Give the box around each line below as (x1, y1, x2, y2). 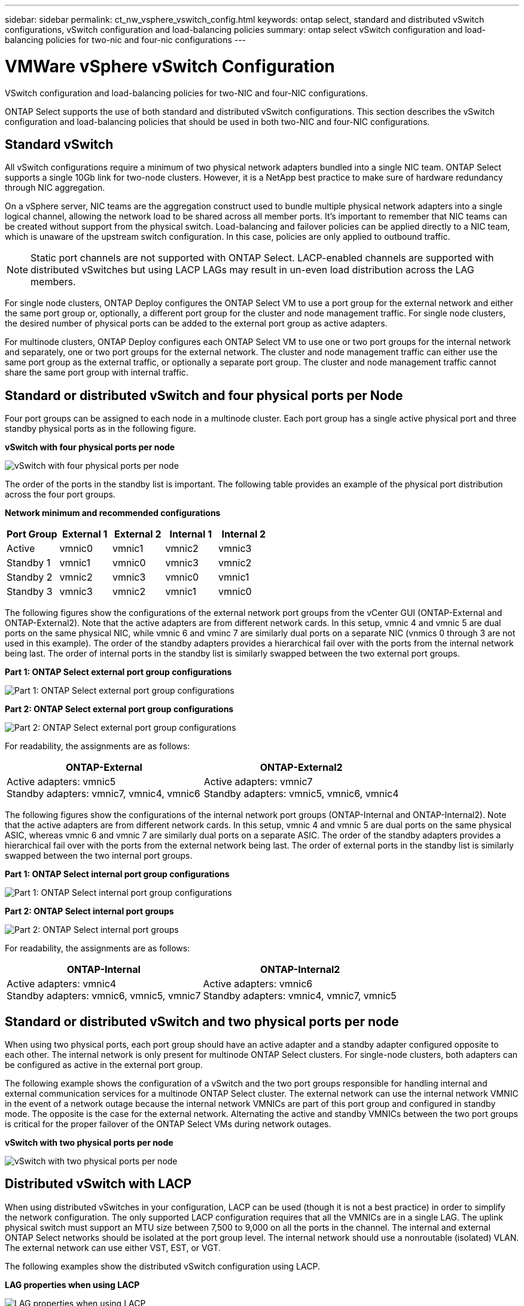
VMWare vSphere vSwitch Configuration (5, 56, 335, 77)
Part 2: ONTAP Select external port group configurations (5, 704, 234, 715)
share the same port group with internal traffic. (5, 367, 188, 378)
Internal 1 (169, 528, 212, 541)
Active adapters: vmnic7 (203, 776, 313, 788)
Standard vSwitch (5, 136, 114, 152)
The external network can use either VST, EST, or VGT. (5, 1242, 221, 1253)
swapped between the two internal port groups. (5, 850, 193, 861)
